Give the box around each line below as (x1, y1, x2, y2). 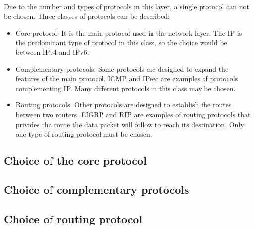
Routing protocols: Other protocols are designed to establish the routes (15, 99, 232, 110)
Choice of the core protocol (4, 153, 147, 168)
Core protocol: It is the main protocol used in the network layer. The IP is (15, 27, 242, 38)
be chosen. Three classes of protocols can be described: (4, 11, 170, 21)
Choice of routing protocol (4, 211, 143, 226)
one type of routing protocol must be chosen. (15, 129, 152, 139)
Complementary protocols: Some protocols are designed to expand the (15, 63, 229, 74)
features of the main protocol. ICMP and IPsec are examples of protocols (15, 73, 238, 84)
